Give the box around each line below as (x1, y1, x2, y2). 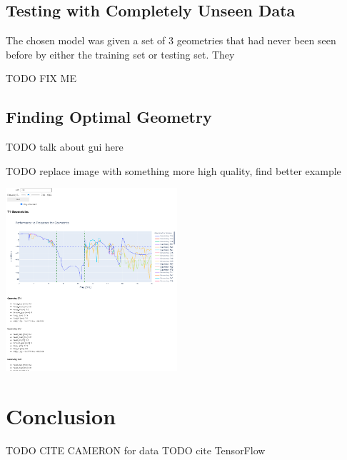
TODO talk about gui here (6, 139, 124, 154)
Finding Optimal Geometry (6, 106, 212, 128)
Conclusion (6, 401, 116, 431)
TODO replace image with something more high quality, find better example (6, 163, 341, 178)
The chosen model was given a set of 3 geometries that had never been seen (6, 33, 336, 48)
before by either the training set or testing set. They (6, 46, 235, 61)
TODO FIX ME (6, 71, 76, 86)
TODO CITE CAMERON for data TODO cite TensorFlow (6, 443, 266, 458)
